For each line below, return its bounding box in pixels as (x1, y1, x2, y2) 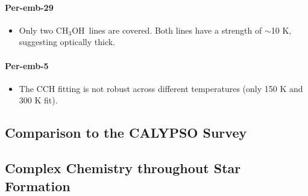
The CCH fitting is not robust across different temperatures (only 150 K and (19, 82, 303, 94)
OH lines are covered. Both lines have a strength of (72, 23, 262, 36)
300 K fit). (19, 94, 58, 106)
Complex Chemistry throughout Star (5, 159, 241, 177)
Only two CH (19, 23, 69, 36)
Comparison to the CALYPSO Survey (5, 123, 247, 142)
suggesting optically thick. (19, 35, 116, 48)
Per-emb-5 (5, 59, 49, 72)
